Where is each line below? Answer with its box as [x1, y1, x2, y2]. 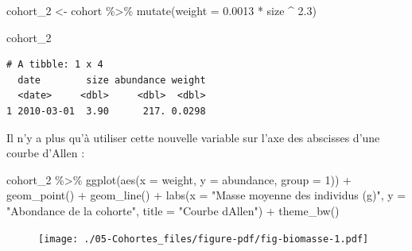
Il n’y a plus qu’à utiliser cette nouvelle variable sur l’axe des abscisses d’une [6, 129, 380, 145]
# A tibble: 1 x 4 [6, 59, 103, 71]
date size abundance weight [17, 74, 206, 86]
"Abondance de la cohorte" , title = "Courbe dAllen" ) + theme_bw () [6, 202, 340, 218]
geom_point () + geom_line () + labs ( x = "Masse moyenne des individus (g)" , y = [6, 187, 406, 203]
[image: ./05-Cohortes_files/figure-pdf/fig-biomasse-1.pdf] [38, 233, 369, 245]
